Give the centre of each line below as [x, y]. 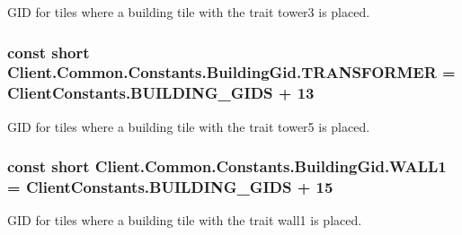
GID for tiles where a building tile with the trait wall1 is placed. [185, 220]
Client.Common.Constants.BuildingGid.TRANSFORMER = [231, 72]
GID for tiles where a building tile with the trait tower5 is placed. [189, 126]
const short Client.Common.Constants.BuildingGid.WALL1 [227, 166]
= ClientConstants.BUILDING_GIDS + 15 [170, 187]
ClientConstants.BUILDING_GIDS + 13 [161, 93]
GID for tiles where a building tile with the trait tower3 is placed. [189, 12]
